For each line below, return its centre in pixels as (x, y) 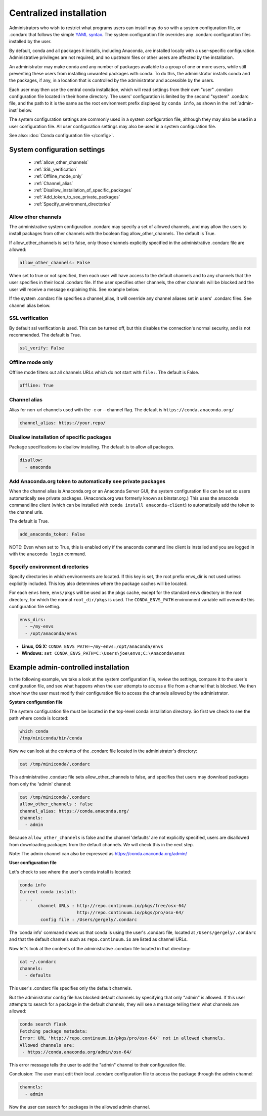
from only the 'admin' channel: (40, 784)
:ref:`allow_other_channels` (61, 162)
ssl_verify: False (42, 348)
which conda (34, 731)
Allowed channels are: (47, 1045)
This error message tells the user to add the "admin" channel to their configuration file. (98, 1065)
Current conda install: (48, 892)
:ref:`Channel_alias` (54, 183)
